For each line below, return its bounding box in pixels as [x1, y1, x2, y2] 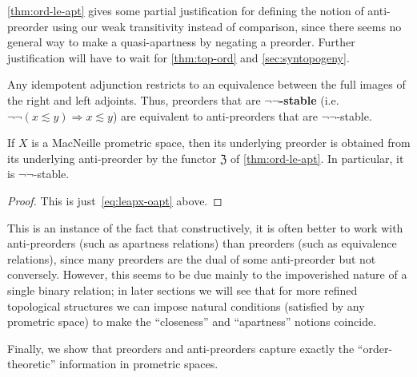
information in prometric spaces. [58, 355, 219, 372]
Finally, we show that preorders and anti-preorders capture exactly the [7, 339, 355, 356]
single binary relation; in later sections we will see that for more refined [7, 281, 358, 298]
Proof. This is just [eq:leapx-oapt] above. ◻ [7, 192, 223, 208]
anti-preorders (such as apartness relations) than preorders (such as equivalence [7, 235, 397, 252]
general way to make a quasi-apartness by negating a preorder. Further [7, 34, 355, 50]
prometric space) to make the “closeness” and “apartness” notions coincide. [7, 313, 377, 330]
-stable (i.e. [279, 91, 339, 108]
